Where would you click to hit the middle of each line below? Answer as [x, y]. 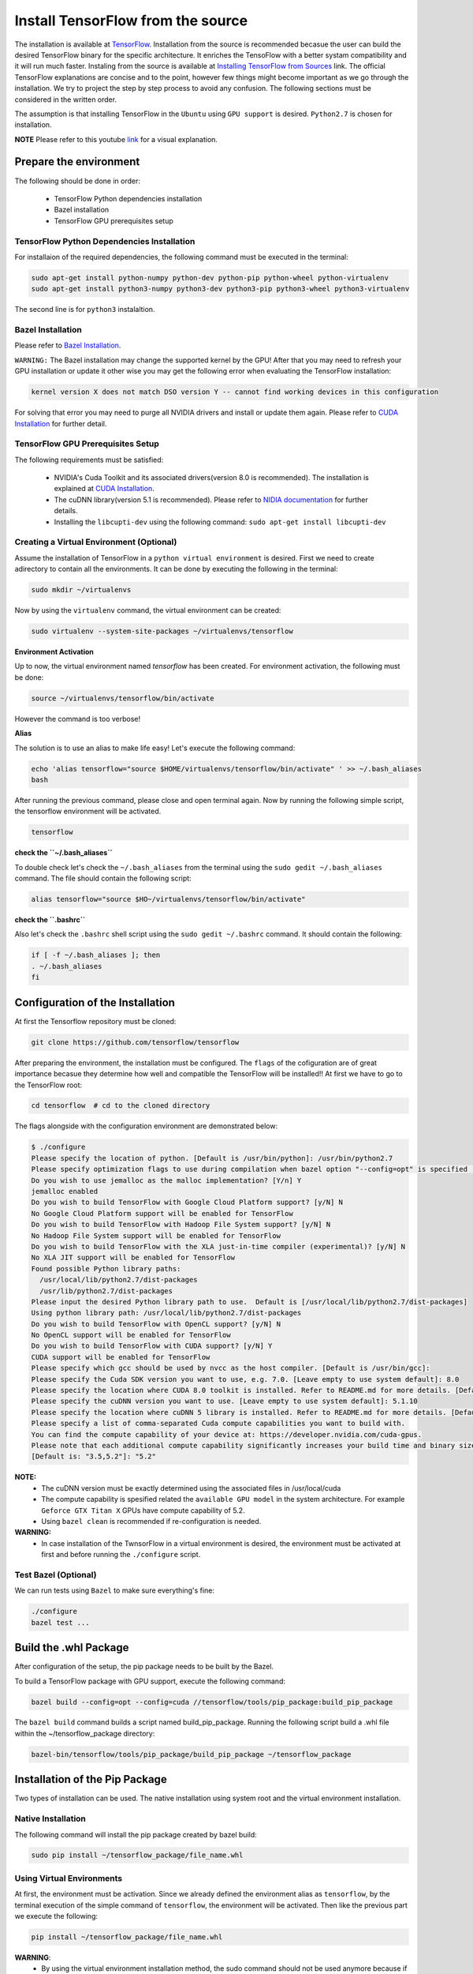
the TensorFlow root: [48, 1085]
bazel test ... [60, 1622]
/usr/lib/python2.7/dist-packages [106, 1291]
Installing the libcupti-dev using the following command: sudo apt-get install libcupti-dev [220, 522]
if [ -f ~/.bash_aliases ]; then [96, 955]
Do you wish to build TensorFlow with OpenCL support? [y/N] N [156, 1324]
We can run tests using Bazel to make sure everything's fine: [114, 1590]
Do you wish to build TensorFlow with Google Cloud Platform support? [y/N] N [187, 1203]
